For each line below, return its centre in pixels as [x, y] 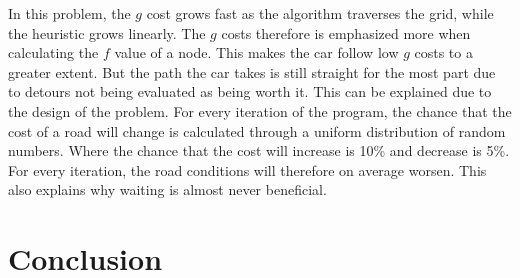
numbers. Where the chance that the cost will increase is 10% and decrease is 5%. [259, 150]
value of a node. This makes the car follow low [256, 52]
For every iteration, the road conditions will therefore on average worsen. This [247, 169]
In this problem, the [69, 13]
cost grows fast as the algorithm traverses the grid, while [320, 13]
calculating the [53, 52]
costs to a [443, 52]
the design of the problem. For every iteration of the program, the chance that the [260, 110]
